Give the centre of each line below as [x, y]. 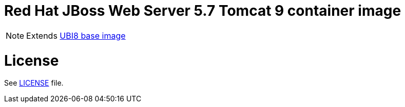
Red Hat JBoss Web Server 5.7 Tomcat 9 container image [203, 11]
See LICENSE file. [34, 83]
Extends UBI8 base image [76, 35]
